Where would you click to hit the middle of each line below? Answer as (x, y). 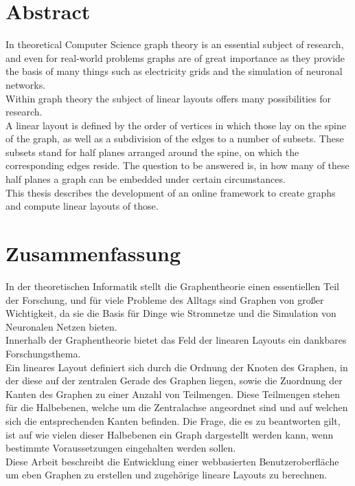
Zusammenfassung (93, 253)
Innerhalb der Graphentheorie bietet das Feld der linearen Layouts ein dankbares (176, 340)
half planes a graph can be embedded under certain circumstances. (146, 179)
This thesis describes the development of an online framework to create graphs (171, 192)
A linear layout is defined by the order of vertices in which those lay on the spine (176, 125)
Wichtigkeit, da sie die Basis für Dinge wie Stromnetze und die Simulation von (171, 313)
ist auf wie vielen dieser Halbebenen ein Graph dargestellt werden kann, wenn (170, 434)
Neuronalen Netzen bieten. (61, 326)
